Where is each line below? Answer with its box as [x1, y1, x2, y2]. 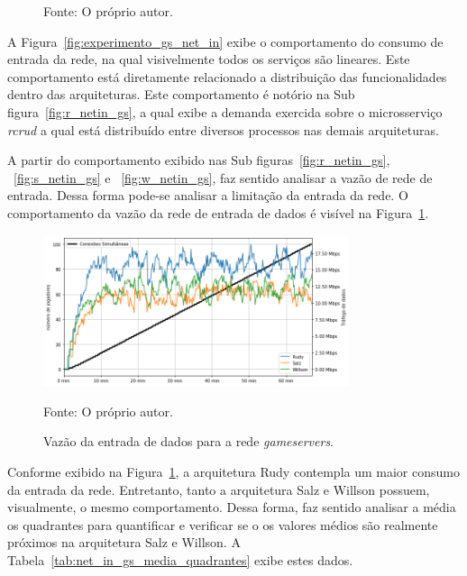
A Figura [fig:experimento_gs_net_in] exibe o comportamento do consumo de [7, 32, 444, 50]
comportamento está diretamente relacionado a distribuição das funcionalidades [7, 67, 447, 86]
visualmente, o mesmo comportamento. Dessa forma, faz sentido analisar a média [7, 498, 456, 517]
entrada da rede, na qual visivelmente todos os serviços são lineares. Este [7, 50, 410, 69]
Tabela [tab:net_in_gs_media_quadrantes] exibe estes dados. [7, 550, 353, 569]
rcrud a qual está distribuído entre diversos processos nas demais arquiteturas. [7, 120, 439, 139]
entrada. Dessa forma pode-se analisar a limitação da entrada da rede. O [7, 186, 408, 205]
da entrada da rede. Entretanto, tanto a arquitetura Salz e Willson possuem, [7, 480, 430, 498]
